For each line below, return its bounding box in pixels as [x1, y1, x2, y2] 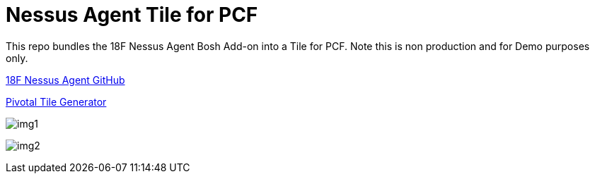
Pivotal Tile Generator [6, 95, 107, 108]
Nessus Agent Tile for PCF [6, 3, 258, 27]
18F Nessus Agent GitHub [6, 73, 125, 86]
